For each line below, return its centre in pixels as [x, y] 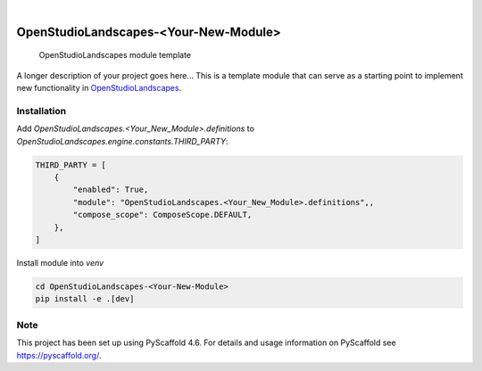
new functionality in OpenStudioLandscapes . [99, 88]
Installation [42, 111]
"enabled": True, [111, 190]
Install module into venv [60, 263]
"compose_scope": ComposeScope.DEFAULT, [162, 215]
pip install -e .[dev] [85, 299]
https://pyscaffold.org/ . [59, 355]
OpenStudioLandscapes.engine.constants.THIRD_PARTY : [122, 141]
